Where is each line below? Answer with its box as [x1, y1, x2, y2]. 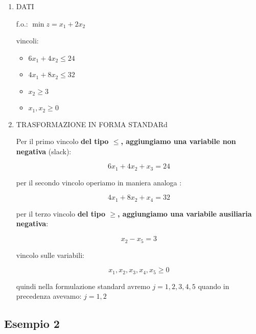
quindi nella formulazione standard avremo [16, 280, 150, 291]
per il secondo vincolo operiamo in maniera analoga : [16, 177, 182, 187]
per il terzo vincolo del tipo [16, 208, 105, 219]
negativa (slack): [16, 146, 72, 156]
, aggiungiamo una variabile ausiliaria [118, 208, 252, 219]
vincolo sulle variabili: [16, 249, 84, 260]
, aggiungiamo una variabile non [121, 136, 236, 147]
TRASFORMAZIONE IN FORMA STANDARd [16, 118, 168, 129]
